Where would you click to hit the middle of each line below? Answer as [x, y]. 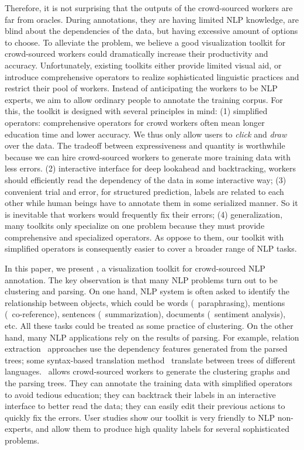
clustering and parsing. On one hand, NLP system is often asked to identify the [147, 291]
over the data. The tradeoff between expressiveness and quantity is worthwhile [145, 145]
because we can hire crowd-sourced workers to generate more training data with [148, 157]
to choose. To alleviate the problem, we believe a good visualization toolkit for [145, 42]
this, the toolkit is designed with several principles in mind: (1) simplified [136, 111]
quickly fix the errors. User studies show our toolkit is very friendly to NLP [140, 417]
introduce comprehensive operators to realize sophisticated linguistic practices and [152, 76]
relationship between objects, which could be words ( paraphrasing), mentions [145, 302]
